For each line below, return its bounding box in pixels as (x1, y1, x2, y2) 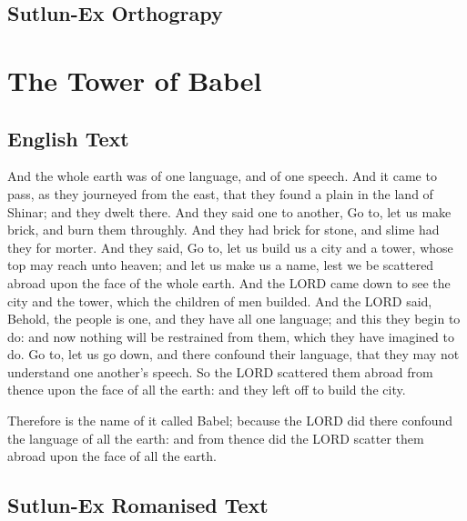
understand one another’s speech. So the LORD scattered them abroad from (7, 362, 433, 381)
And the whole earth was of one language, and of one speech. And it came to (7, 166, 437, 185)
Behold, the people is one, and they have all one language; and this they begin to (7, 309, 461, 328)
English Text (7, 124, 129, 152)
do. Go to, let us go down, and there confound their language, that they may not (7, 345, 460, 364)
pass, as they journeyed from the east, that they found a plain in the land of (7, 184, 433, 203)
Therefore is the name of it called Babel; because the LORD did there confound (7, 411, 453, 430)
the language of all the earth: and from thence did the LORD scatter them (7, 428, 424, 447)
